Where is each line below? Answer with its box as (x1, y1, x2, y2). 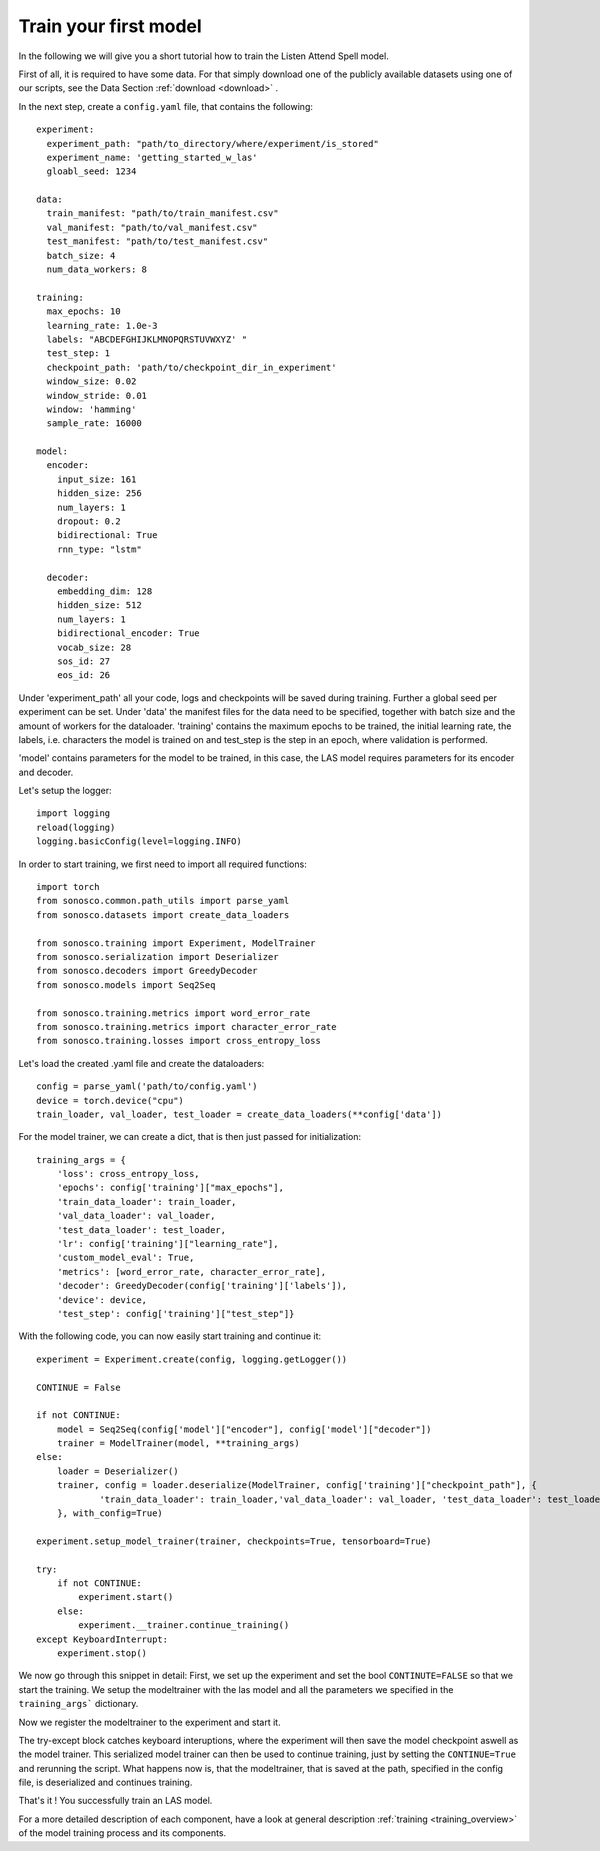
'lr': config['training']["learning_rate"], (56, 1238, 279, 1250)
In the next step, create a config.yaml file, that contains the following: (18, 100, 314, 112)
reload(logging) (36, 821, 116, 833)
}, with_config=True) (56, 1508, 164, 1519)
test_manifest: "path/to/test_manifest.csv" (46, 236, 269, 247)
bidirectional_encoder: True (56, 628, 200, 639)
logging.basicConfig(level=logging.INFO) (36, 836, 242, 847)
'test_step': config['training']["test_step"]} (56, 1308, 295, 1319)
